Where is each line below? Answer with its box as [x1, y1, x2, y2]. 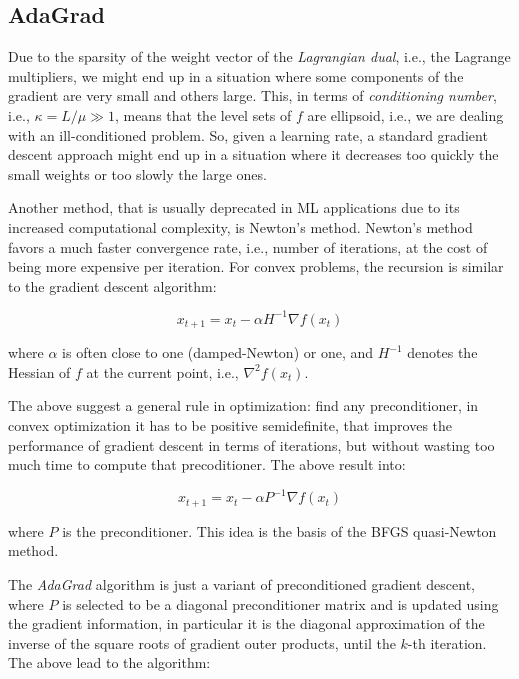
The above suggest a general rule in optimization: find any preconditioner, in [8, 395, 479, 416]
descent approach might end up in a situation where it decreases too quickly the [8, 144, 499, 165]
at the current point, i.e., [86, 361, 239, 382]
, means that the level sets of [114, 104, 292, 125]
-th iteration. [407, 632, 487, 653]
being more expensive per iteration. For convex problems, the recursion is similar [8, 256, 504, 277]
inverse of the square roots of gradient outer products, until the [8, 632, 396, 653]
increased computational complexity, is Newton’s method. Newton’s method [8, 216, 473, 237]
